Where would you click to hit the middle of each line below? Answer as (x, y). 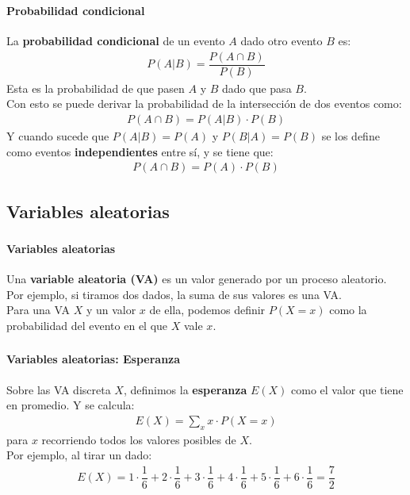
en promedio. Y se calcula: (71, 405)
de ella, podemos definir (207, 310)
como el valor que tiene (347, 389)
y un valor (111, 310)
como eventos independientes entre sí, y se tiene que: (140, 151)
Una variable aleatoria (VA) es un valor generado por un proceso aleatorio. (197, 279)
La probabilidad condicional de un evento (116, 41)
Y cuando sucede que (58, 136)
